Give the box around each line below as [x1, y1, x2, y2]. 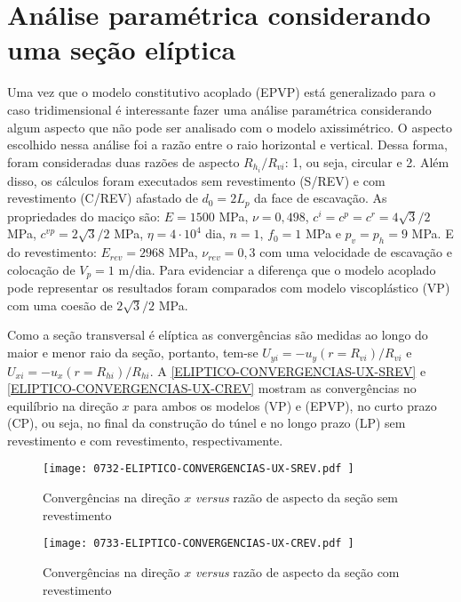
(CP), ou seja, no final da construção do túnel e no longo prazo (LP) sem [7, 413, 406, 432]
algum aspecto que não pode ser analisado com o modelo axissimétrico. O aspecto [7, 117, 452, 136]
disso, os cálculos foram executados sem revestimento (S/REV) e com [7, 171, 385, 189]
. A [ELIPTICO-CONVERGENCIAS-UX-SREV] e [149, 361, 426, 380]
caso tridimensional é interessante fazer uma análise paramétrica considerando [7, 100, 432, 118]
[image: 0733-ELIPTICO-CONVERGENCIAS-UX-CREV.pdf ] [43, 537, 354, 550]
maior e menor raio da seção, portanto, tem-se [7, 343, 258, 362]
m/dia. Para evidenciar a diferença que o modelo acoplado [118, 260, 436, 278]
